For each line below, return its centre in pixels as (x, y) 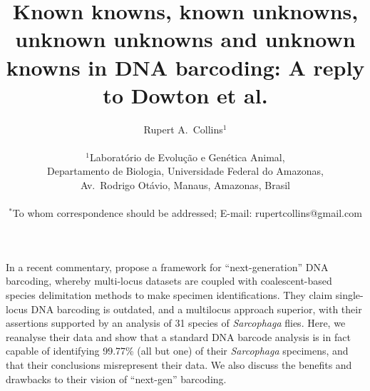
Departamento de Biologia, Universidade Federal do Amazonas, (185, 171)
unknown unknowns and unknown (185, 39)
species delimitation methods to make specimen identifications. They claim (169, 295)
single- (349, 295)
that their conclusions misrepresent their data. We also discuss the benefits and (179, 365)
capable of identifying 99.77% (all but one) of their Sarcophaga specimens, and (177, 351)
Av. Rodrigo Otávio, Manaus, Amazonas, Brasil (185, 185)
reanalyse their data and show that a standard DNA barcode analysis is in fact (178, 336)
